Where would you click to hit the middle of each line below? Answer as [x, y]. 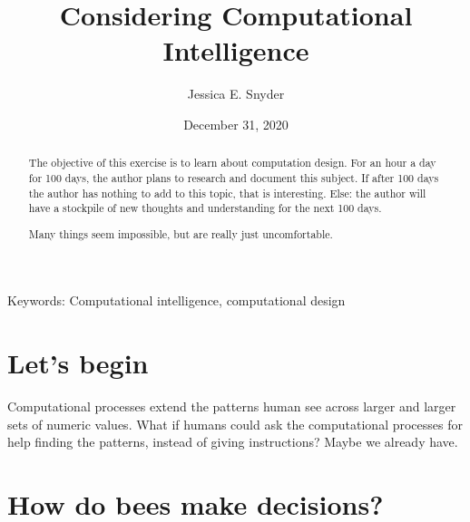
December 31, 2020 [236, 124]
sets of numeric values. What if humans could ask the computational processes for [235, 424]
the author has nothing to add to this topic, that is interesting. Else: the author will [227, 193]
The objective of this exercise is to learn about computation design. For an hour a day [232, 163]
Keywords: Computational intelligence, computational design [176, 300]
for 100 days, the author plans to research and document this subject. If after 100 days [234, 177]
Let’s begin [78, 363]
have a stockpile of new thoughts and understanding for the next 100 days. [205, 208]
